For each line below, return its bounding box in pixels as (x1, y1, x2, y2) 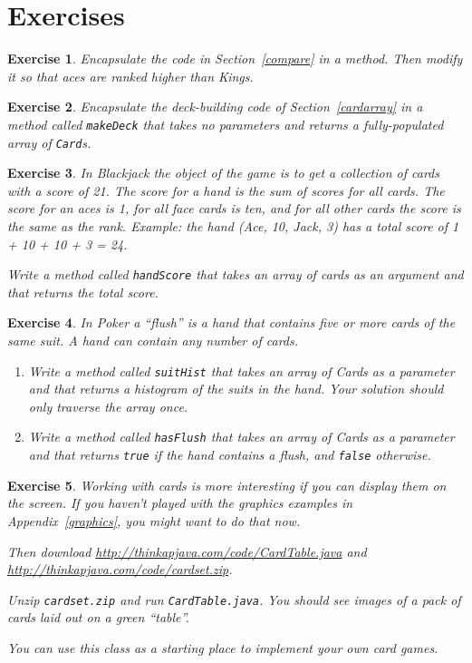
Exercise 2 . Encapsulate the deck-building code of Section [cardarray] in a (7, 97, 423, 116)
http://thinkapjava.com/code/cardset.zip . (7, 560, 233, 579)
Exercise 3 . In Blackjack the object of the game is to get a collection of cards (7, 163, 439, 182)
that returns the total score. (7, 282, 159, 301)
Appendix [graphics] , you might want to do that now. (7, 511, 301, 530)
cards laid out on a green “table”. (7, 608, 189, 627)
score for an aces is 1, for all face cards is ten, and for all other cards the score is (7, 199, 461, 218)
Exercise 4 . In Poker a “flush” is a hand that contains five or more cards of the (7, 313, 456, 332)
